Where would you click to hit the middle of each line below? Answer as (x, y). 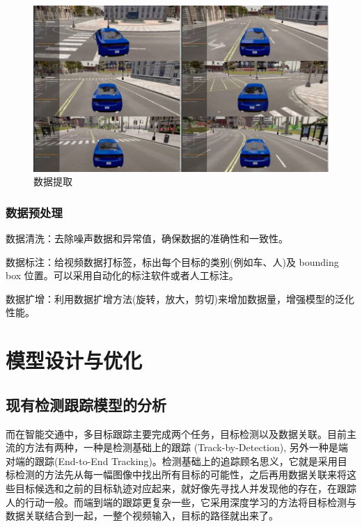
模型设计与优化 (74, 360)
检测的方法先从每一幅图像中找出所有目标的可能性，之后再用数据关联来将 (181, 474)
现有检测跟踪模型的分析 (86, 404)
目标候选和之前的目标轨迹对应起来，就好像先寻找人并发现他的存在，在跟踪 (186, 488)
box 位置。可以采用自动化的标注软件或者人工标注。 (122, 275)
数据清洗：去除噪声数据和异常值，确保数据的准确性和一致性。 (147, 238)
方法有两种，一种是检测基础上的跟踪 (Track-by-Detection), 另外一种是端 (186, 447)
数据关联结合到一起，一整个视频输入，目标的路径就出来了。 (142, 516)
